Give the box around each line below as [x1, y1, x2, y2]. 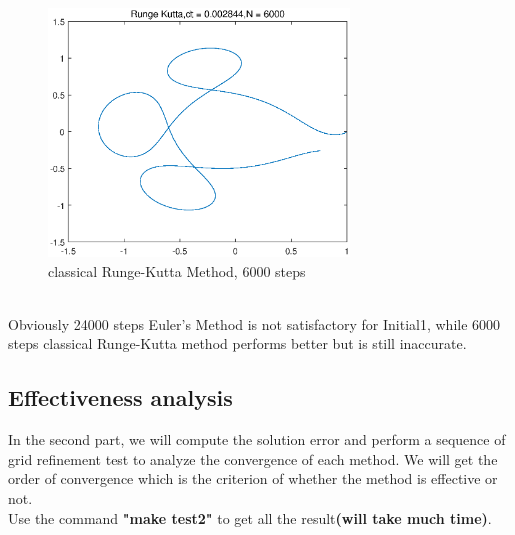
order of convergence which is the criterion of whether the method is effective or [8, 468, 498, 489]
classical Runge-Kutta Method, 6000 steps [48, 260, 306, 281]
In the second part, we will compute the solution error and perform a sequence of [8, 429, 506, 450]
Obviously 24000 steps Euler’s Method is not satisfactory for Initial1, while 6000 [8, 313, 501, 334]
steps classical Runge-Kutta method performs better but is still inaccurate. [8, 333, 467, 354]
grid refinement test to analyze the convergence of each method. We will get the [8, 448, 498, 469]
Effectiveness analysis [8, 382, 233, 413]
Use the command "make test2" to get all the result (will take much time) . [8, 507, 492, 528]
